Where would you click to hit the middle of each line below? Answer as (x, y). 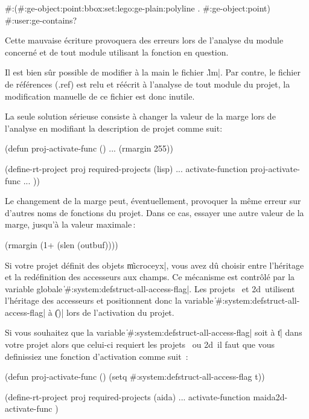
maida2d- (270, 396)
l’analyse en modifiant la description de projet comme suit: (114, 128)
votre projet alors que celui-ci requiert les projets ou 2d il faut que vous (140, 344)
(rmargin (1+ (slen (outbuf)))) (62, 244)
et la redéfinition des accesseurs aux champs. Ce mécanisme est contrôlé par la (150, 277)
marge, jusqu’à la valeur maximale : (70, 224)
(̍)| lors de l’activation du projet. (115, 312)
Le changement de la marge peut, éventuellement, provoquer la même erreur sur (153, 201)
